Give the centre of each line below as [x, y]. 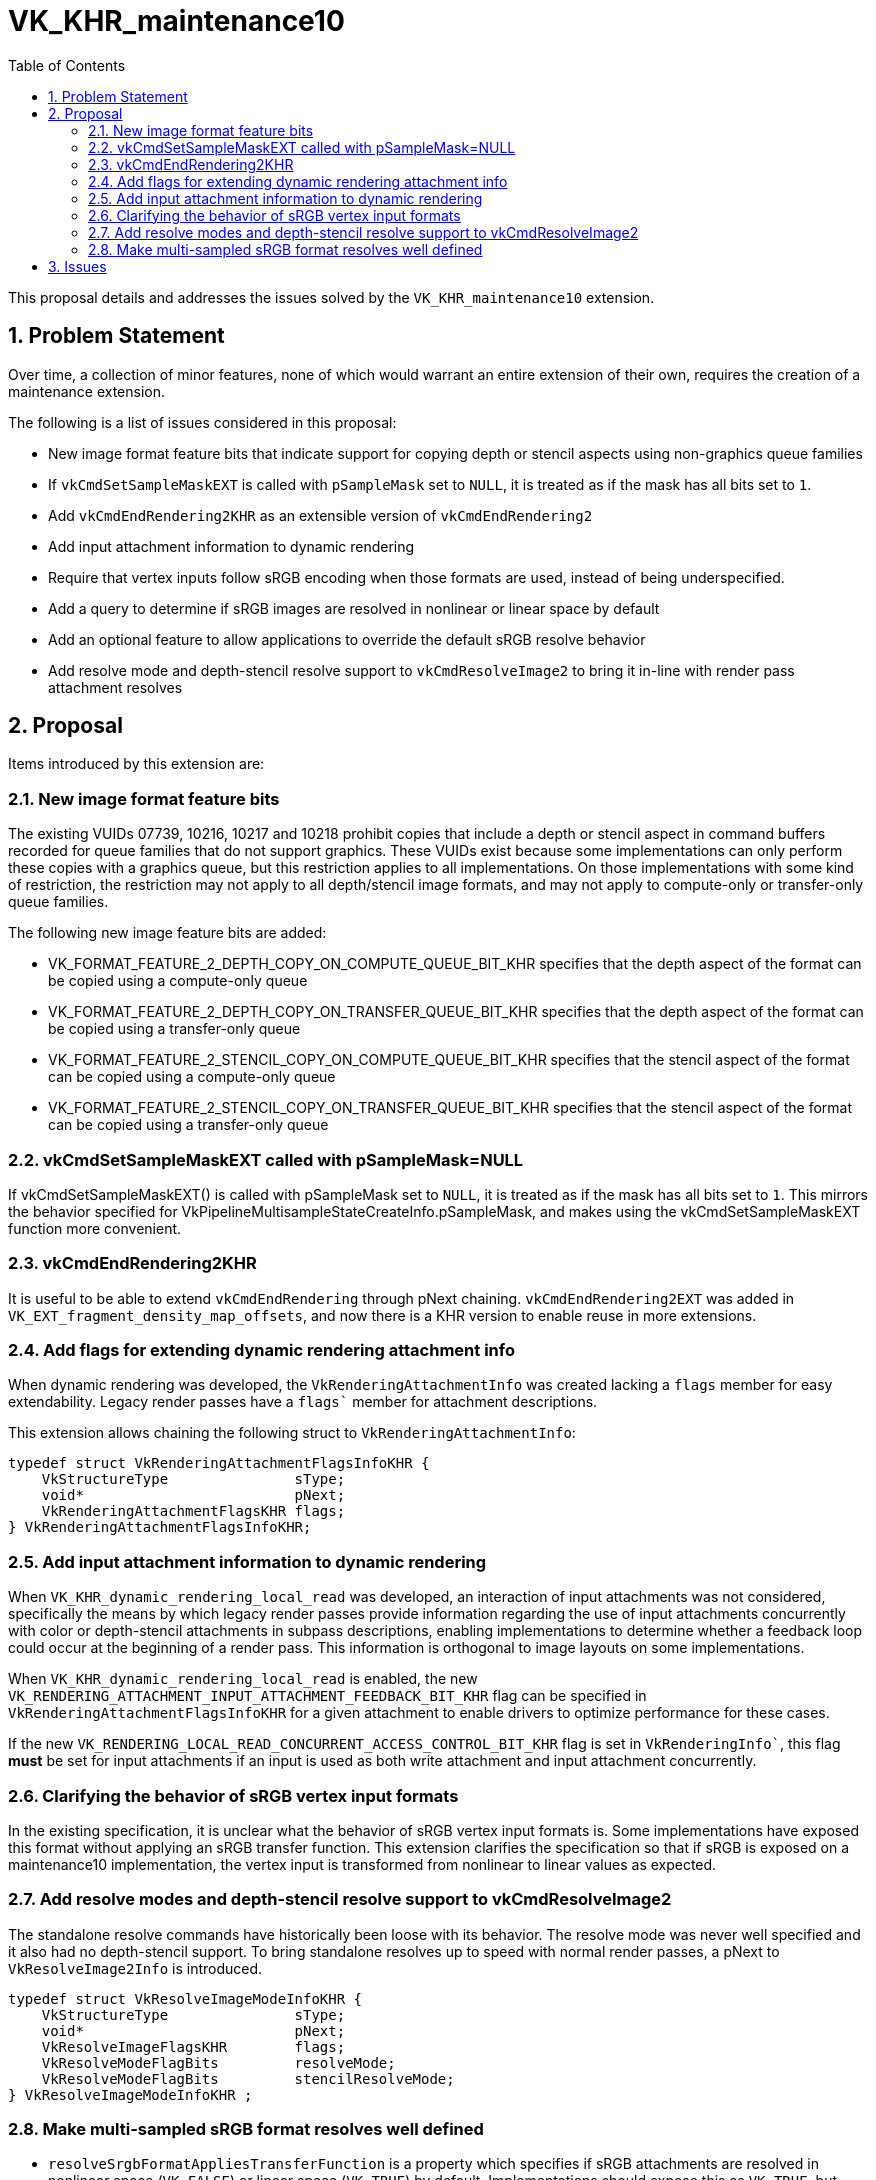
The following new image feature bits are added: [167, 933]
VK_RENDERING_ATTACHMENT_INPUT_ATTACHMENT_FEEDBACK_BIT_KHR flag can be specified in [327, 1696]
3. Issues [77, 266]
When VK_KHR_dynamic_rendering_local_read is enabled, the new [243, 1679]
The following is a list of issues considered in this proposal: [202, 422]
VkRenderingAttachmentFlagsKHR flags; [193, 1511]
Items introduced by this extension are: [136, 764]
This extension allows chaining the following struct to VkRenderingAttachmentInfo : [292, 1433]
